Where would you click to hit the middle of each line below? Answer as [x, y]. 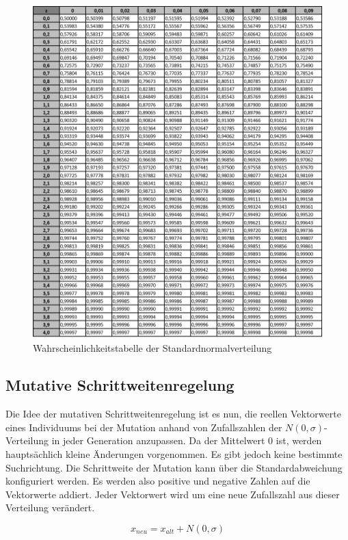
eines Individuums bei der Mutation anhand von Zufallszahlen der [144, 427]
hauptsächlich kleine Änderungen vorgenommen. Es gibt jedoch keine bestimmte [174, 453]
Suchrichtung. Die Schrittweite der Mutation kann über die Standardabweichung [174, 467]
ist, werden [299, 440]
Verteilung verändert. [50, 507]
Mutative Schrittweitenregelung [120, 385]
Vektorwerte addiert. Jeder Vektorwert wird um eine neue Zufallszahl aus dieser [173, 494]
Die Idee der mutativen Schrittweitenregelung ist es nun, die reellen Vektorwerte [173, 414]
